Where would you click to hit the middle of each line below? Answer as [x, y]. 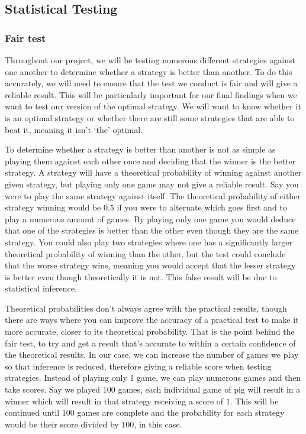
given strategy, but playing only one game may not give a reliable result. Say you [152, 184]
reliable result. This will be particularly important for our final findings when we [151, 94]
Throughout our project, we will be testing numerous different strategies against [150, 60]
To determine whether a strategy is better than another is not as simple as [140, 149]
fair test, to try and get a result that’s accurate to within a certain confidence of [150, 343]
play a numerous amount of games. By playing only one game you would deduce [150, 218]
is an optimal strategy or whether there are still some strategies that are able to [150, 117]
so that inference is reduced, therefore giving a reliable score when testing [138, 366]
